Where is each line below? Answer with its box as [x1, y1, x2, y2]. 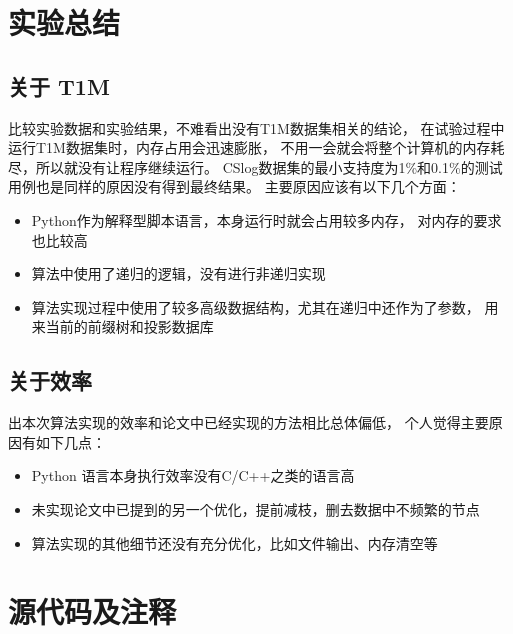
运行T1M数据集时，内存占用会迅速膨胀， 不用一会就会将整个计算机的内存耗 [8, 137, 505, 158]
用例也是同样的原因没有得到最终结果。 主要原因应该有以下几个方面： [8, 176, 461, 197]
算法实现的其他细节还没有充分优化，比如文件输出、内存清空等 [31, 532, 438, 553]
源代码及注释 [8, 591, 177, 632]
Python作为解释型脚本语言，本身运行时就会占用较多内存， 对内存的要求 [31, 209, 502, 230]
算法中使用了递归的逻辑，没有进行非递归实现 [31, 263, 326, 284]
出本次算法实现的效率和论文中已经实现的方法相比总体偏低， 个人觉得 [8, 412, 461, 433]
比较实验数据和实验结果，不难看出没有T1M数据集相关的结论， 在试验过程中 [8, 117, 505, 138]
